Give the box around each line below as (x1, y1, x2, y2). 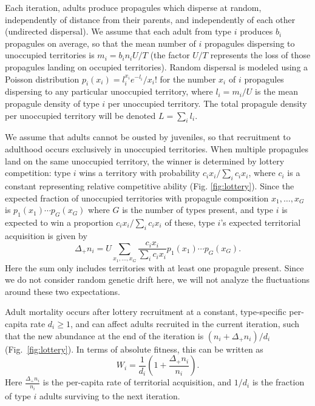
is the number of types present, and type (122, 203, 273, 216)
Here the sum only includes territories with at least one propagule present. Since (5, 261, 304, 274)
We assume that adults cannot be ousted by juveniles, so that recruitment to (5, 130, 291, 143)
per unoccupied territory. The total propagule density (107, 96, 307, 109)
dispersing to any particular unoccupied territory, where (5, 85, 213, 98)
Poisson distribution (5, 72, 80, 85)
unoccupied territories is (5, 49, 95, 61)
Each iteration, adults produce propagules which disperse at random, (5, 1, 262, 13)
